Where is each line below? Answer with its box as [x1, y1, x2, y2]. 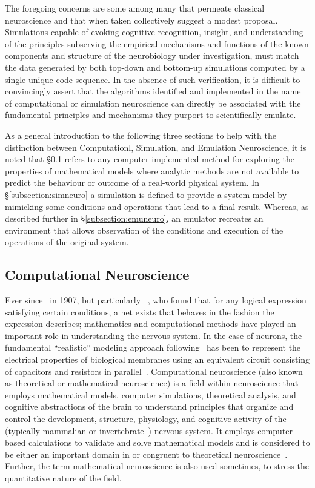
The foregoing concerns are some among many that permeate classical [5, 2, 265, 14]
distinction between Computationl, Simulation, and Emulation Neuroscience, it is [5, 140, 307, 153]
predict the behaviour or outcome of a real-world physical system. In [5, 176, 260, 189]
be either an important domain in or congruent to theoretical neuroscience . [5, 447, 288, 460]
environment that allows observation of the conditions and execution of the [5, 223, 283, 236]
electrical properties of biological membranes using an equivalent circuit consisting [5, 353, 310, 366]
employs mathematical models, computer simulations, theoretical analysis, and [5, 388, 296, 401]
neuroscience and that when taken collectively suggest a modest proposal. [5, 13, 278, 26]
